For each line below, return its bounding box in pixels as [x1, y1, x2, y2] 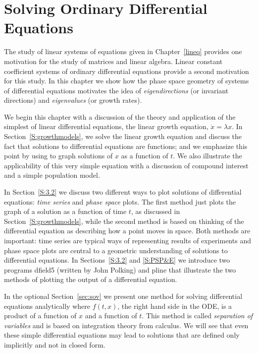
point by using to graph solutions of [4, 150, 113, 161]
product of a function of [4, 310, 77, 321]
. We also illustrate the [173, 150, 242, 161]
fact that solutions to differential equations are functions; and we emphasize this [4, 141, 248, 151]
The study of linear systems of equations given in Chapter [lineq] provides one [4, 46, 242, 57]
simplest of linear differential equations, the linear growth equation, [4, 121, 208, 132]
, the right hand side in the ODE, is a [117, 300, 232, 311]
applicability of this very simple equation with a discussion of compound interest [4, 160, 249, 170]
